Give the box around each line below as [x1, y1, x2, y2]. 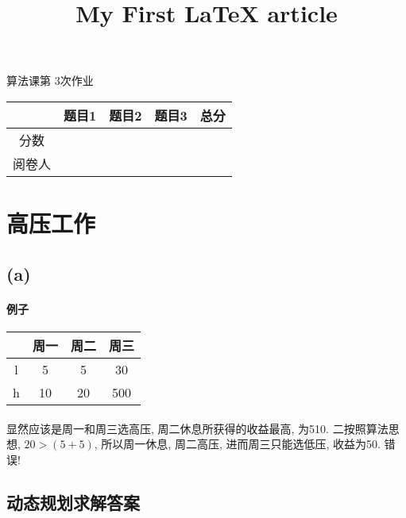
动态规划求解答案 [6, 489, 140, 514]
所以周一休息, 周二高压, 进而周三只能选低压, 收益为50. [101, 436, 381, 452]
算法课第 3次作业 [6, 72, 94, 89]
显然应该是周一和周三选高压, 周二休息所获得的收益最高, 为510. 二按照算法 [6, 420, 389, 436]
